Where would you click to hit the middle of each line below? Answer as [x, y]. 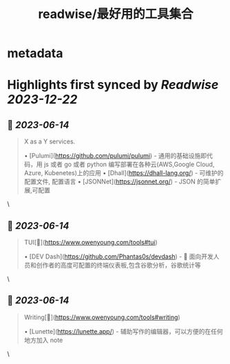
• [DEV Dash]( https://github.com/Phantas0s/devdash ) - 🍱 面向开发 [118, 256]
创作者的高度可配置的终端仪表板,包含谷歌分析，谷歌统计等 [118, 265]
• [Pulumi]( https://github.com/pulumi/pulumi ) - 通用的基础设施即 [115, 156]
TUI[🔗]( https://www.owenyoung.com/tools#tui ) [91, 242]
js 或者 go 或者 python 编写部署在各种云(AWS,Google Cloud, [129, 164]
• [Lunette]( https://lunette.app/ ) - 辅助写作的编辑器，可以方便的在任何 [123, 331]
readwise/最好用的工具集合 [116, 14]
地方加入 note [43, 340]
